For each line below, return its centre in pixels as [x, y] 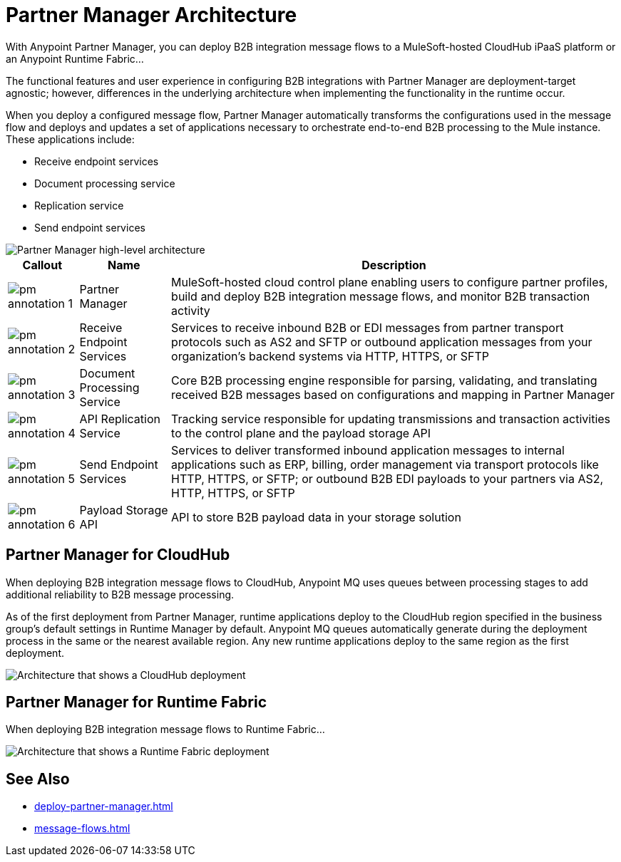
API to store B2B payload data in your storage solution [316, 517]
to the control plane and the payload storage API [301, 433]
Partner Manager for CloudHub [118, 555]
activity [191, 310]
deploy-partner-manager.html [104, 806]
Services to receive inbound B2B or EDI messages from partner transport [368, 327]
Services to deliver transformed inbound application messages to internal [368, 450]
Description [394, 265]
